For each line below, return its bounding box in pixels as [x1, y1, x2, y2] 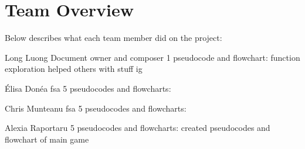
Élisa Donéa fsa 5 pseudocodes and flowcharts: [5, 82, 171, 94]
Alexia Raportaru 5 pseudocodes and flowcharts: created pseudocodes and [5, 122, 270, 134]
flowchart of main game [5, 133, 89, 145]
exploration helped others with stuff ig [5, 63, 143, 75]
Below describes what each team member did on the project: [5, 32, 222, 44]
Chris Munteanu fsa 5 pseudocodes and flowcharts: [5, 102, 187, 114]
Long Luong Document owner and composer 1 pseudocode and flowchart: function [5, 51, 300, 63]
